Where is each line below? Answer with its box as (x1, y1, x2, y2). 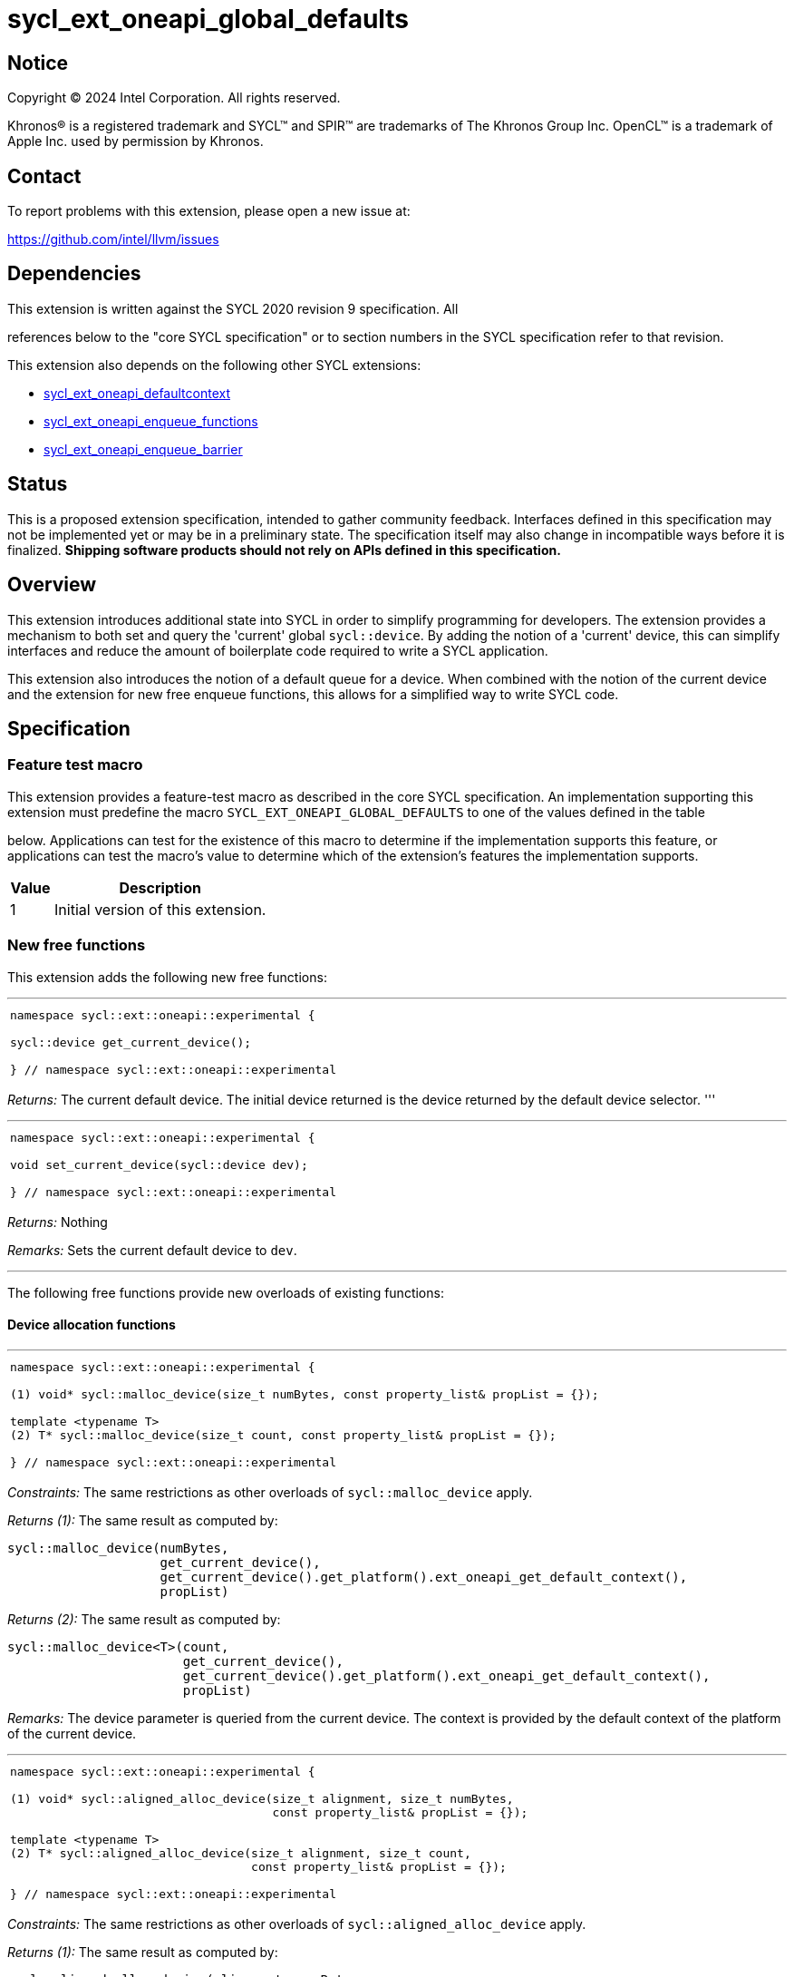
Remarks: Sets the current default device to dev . (7, 1242, 297, 1258)
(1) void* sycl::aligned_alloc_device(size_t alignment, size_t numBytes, (10, 1791, 514, 1806)
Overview (7, 573, 97, 597)
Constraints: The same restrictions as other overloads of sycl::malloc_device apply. (7, 1484, 533, 1500)
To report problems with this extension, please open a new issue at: (7, 203, 411, 219)
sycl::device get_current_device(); (10, 1035, 252, 1049)
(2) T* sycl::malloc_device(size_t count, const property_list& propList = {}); (10, 1427, 557, 1442)
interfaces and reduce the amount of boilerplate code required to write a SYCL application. (7, 642, 548, 658)
